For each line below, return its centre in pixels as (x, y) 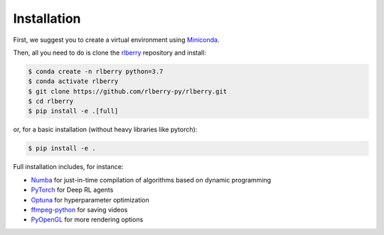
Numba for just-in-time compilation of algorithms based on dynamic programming (151, 180)
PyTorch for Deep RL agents (72, 190)
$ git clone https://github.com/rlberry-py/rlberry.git (128, 91)
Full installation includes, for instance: (68, 167)
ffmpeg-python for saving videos (79, 210)
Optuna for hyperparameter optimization (90, 200)
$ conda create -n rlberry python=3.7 (96, 71)
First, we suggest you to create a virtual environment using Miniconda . (116, 40)
